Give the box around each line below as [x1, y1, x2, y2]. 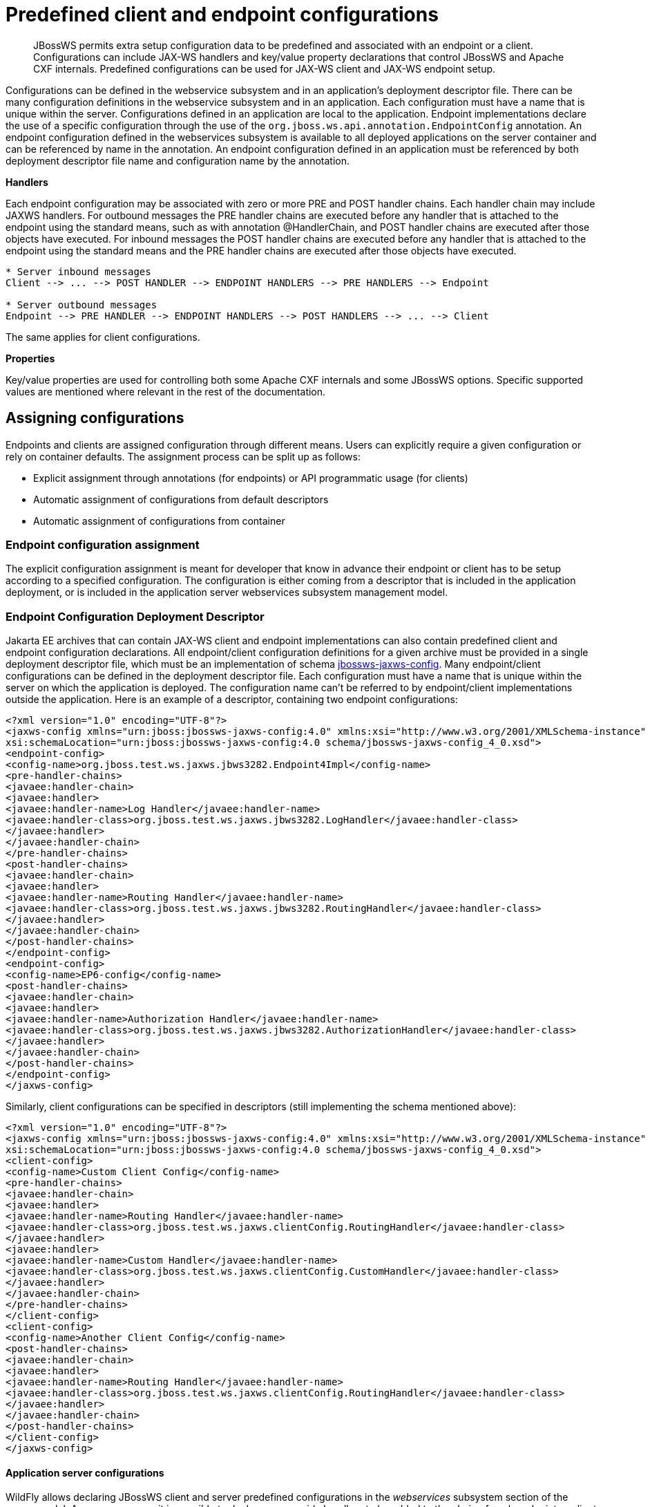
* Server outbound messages [6, 299, 157, 310]
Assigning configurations [6, 409, 184, 427]
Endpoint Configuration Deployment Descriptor [6, 609, 265, 624]
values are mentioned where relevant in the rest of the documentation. [6, 385, 326, 397]
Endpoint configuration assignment [6, 537, 200, 552]
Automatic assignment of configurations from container [33, 514, 285, 527]
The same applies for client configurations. [6, 330, 200, 343]
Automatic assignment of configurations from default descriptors [33, 493, 329, 505]
